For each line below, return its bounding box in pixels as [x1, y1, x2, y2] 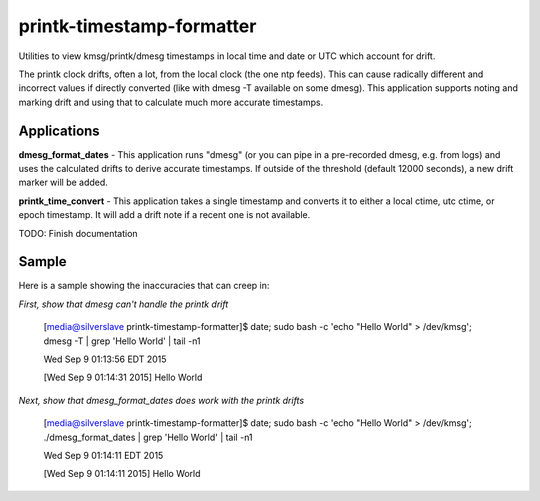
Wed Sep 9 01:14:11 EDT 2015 [43, 450, 164, 461]
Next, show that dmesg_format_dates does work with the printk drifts [18, 394, 305, 406]
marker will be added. [18, 176, 109, 189]
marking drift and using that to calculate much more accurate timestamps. [18, 96, 324, 108]
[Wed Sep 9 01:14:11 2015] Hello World [43, 468, 201, 480]
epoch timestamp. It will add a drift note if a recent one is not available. [18, 209, 311, 221]
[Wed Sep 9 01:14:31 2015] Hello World [43, 371, 203, 384]
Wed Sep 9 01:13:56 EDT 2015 [43, 353, 167, 365]
